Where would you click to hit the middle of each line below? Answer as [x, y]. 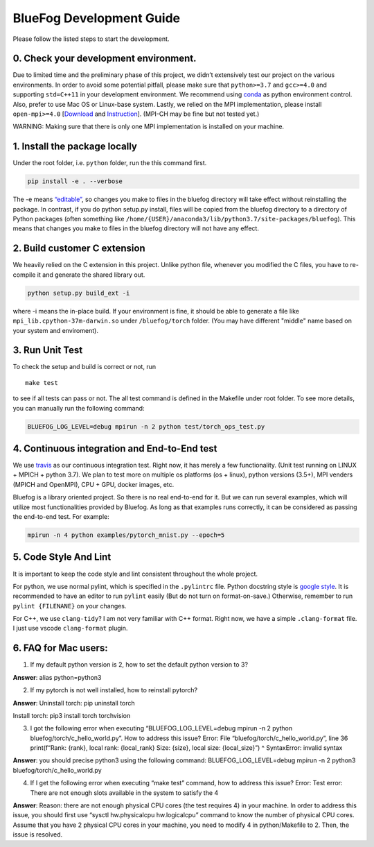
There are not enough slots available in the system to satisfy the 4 [124, 793]
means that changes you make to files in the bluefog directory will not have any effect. [136, 228]
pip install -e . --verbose [75, 181]
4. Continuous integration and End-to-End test [115, 448]
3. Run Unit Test [48, 350]
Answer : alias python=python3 [57, 677]
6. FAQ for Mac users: [60, 648]
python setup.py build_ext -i [79, 293]
